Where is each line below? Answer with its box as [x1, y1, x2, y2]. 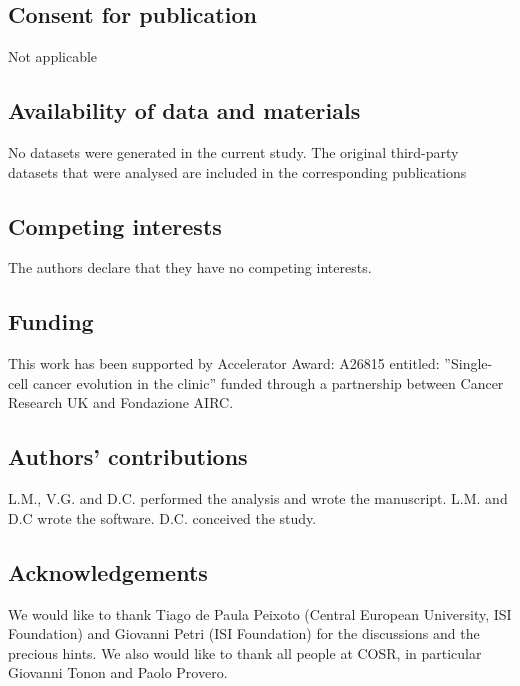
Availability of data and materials [8, 95, 361, 126]
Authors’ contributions [8, 441, 248, 472]
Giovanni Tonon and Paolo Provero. [8, 662, 228, 683]
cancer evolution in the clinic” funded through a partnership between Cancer [32, 372, 504, 393]
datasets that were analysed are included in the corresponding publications [8, 161, 467, 182]
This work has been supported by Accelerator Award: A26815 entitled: [8, 353, 440, 374]
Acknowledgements [8, 556, 208, 587]
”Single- [444, 353, 493, 374]
